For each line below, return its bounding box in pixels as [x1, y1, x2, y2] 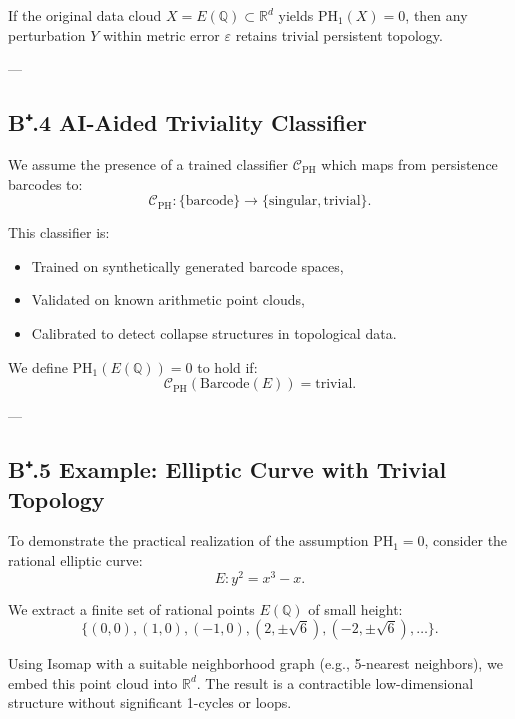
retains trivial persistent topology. [235, 24, 443, 45]
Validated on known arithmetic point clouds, [31, 289, 305, 310]
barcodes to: [8, 173, 83, 194]
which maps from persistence [321, 153, 498, 174]
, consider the [424, 530, 508, 551]
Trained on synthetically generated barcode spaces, [31, 255, 344, 276]
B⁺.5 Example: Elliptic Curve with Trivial [8, 454, 447, 485]
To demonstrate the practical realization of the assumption [8, 530, 369, 551]
